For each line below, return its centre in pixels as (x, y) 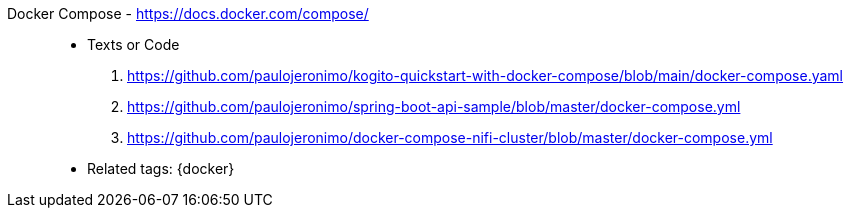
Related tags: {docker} (161, 168)
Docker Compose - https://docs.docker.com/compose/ (188, 13)
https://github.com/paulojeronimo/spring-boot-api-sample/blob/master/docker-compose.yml (434, 106)
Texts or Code (133, 44)
